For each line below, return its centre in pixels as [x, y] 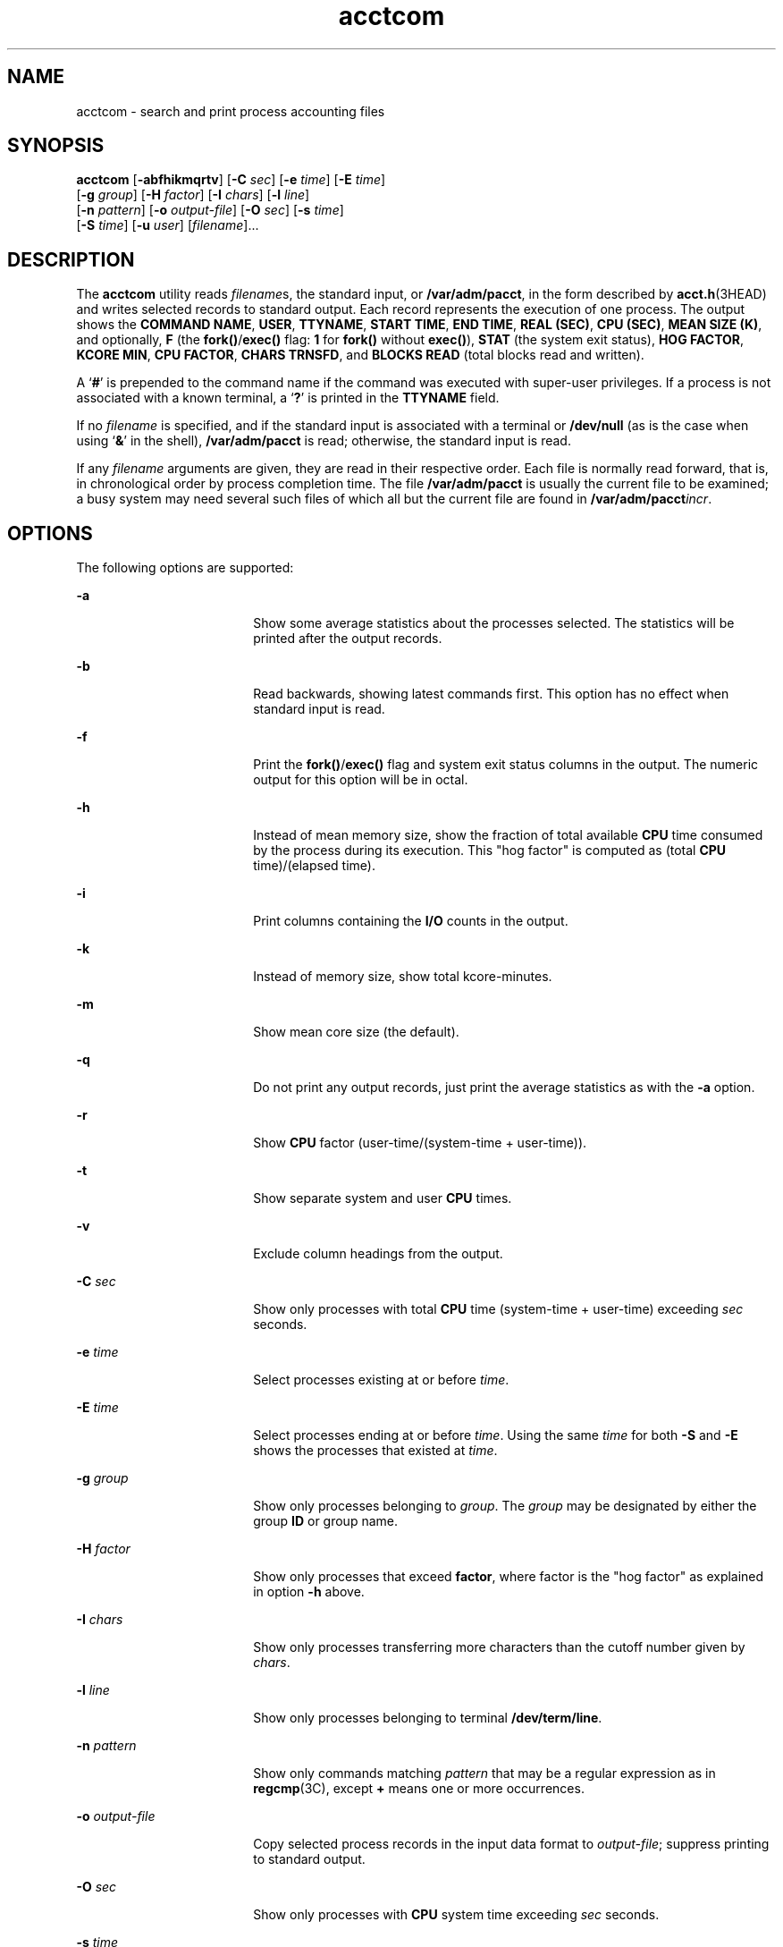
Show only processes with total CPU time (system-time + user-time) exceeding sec [498, 1309]
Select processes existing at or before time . [381, 1380]
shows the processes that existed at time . [375, 1451]
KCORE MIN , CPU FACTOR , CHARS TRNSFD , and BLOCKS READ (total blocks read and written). [360, 355]
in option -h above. [309, 1592]
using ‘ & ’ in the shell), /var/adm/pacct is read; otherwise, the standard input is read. [324, 441]
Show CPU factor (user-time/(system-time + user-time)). [420, 1143]
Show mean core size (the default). [356, 1032]
